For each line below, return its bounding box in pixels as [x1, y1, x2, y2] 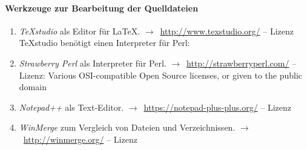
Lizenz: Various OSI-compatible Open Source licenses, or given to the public [19, 68, 303, 81]
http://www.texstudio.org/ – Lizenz [160, 24, 294, 37]
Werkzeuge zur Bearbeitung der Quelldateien [5, 1, 199, 14]
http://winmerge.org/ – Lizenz [23, 132, 137, 145]
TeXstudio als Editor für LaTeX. [19, 24, 140, 37]
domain [19, 80, 47, 93]
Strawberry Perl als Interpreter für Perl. [19, 56, 167, 69]
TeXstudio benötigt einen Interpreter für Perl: [19, 36, 190, 49]
